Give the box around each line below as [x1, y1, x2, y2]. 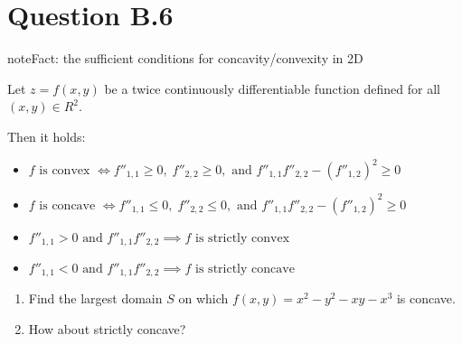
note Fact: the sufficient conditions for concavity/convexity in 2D [7, 49, 363, 68]
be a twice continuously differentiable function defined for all [104, 79, 440, 98]
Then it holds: [7, 126, 86, 145]
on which [178, 289, 229, 308]
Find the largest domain [28, 289, 163, 308]
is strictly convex [195, 231, 290, 245]
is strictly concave [195, 262, 295, 275]
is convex [39, 164, 90, 177]
